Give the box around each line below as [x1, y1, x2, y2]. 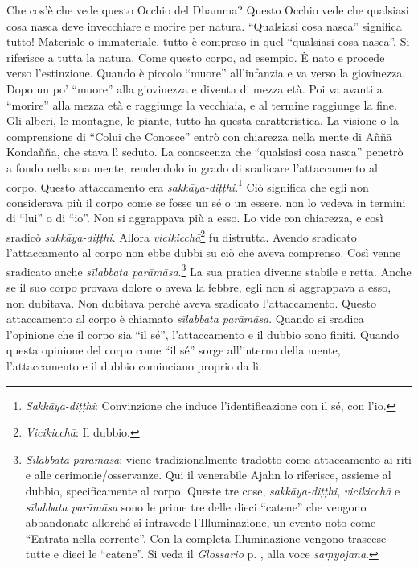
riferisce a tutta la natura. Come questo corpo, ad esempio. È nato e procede [6, 48, 385, 65]
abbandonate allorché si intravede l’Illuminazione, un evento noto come [25, 514, 376, 531]
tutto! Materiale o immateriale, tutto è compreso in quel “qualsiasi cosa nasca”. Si [6, 33, 410, 50]
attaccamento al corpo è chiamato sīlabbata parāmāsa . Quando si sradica [6, 310, 364, 327]
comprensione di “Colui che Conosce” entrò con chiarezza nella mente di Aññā [6, 127, 392, 144]
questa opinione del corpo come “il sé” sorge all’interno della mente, [6, 341, 341, 358]
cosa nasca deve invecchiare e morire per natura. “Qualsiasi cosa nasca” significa [6, 17, 402, 34]
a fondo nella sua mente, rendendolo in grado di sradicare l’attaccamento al [6, 159, 378, 176]
